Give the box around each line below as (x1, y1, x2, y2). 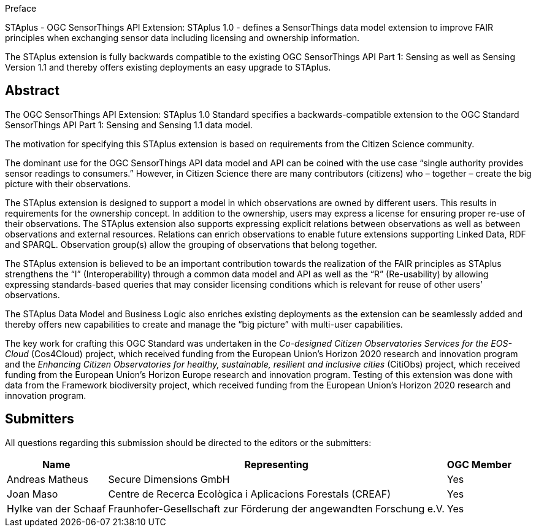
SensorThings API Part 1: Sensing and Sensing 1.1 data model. (5, 119, 253, 130)
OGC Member (446, 458, 511, 471)
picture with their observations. (5, 178, 131, 189)
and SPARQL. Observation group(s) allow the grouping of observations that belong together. (5, 239, 377, 250)
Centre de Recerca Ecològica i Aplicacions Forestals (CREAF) (108, 487, 391, 500)
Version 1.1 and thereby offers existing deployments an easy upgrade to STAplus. (5, 62, 331, 72)
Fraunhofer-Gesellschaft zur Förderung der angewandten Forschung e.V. (108, 502, 445, 515)
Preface (5, 3, 37, 13)
